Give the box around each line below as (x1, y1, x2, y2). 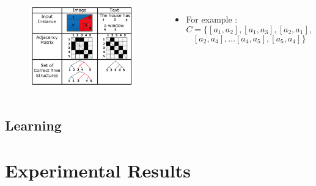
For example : (186, 13, 238, 25)
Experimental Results (5, 157, 191, 182)
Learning (5, 116, 62, 135)
